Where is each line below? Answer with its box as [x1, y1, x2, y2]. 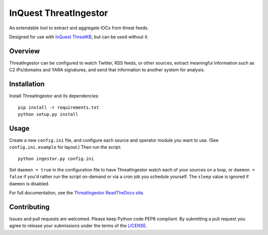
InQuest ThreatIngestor [9, 7, 108, 18]
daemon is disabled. [9, 180, 50, 186]
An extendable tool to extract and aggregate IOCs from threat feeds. [9, 25, 149, 31]
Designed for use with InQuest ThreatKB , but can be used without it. [9, 34, 149, 40]
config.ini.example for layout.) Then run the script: [9, 144, 122, 150]
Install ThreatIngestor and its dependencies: [9, 93, 99, 99]
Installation [9, 80, 45, 88]
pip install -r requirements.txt [18, 104, 99, 110]
